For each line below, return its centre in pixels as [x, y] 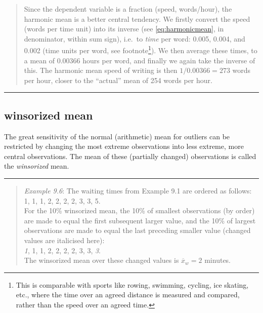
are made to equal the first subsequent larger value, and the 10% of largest [140, 220]
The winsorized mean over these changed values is [101, 260]
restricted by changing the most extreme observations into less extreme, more [124, 146]
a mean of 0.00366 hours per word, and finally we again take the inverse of [140, 60]
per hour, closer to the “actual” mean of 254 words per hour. [118, 80]
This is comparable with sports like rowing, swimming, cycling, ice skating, [132, 284]
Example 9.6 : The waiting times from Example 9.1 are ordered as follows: [138, 190]
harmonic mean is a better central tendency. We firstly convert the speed [137, 18]
